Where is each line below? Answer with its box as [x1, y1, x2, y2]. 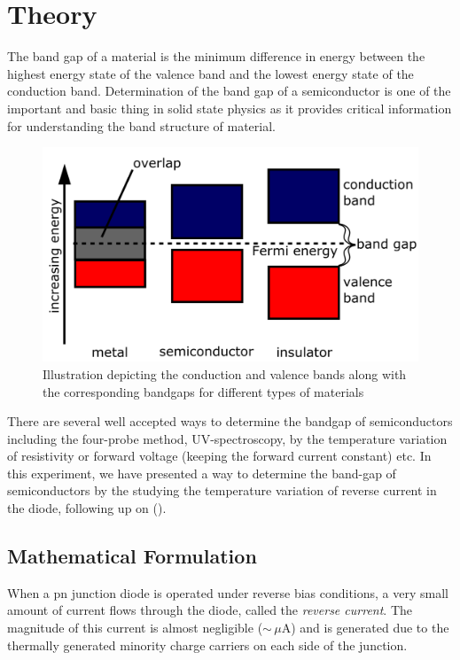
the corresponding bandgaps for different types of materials [43, 382, 364, 400]
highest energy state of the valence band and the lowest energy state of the [7, 64, 414, 82]
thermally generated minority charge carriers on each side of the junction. [7, 635, 408, 654]
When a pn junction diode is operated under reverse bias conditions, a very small [7, 583, 448, 602]
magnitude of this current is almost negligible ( [7, 618, 263, 637]
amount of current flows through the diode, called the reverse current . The [7, 601, 413, 619]
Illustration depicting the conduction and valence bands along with [43, 364, 407, 383]
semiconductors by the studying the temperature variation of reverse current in [7, 481, 437, 500]
